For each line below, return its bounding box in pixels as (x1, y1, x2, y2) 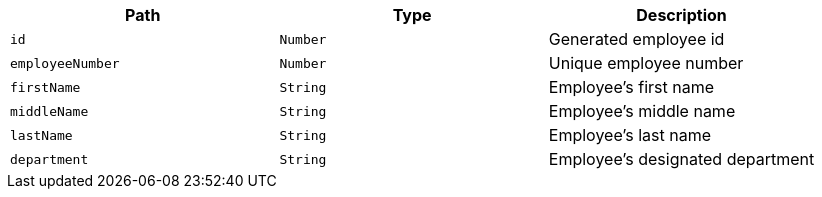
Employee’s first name (548, 77, 715, 97)
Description (636, 5, 727, 25)
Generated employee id (548, 29, 725, 49)
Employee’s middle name (548, 101, 736, 121)
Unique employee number (548, 53, 744, 73)
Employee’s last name (548, 125, 712, 145)
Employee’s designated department (548, 149, 815, 169)
